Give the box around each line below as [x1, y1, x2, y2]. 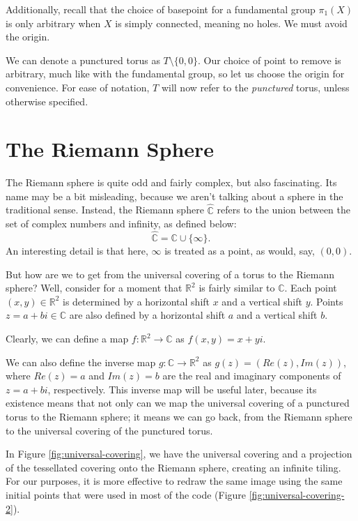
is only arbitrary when [6, 15, 101, 30]
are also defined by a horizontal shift [69, 308, 226, 322]
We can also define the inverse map [6, 354, 156, 369]
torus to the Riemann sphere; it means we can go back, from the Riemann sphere [6, 409, 352, 424]
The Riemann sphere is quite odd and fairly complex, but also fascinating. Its [6, 175, 337, 190]
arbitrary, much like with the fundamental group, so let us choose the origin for [6, 66, 345, 81]
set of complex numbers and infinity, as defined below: [6, 216, 237, 231]
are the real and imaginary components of [162, 368, 341, 383]
